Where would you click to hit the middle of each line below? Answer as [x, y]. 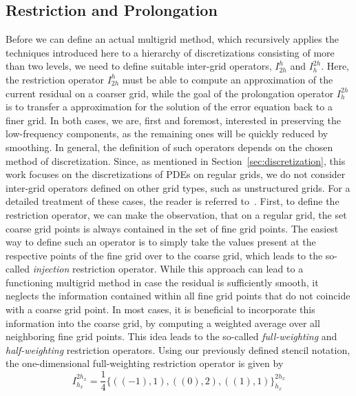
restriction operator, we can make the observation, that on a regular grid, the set [176, 214]
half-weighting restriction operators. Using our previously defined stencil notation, [178, 349]
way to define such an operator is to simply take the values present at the [161, 242]
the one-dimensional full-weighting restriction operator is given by [145, 363]
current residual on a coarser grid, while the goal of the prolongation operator [170, 93]
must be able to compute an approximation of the [228, 79]
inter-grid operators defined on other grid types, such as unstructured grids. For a [178, 187]
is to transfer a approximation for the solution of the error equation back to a [169, 107]
